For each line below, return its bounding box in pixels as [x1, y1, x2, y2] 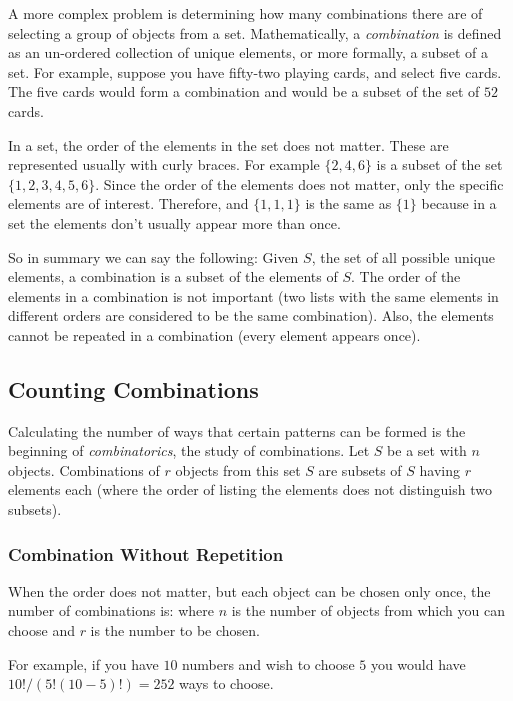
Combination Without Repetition [8, 541, 284, 566]
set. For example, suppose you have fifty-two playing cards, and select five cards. [8, 61, 502, 82]
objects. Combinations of [8, 459, 160, 480]
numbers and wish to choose [182, 653, 355, 674]
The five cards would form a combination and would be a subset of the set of [8, 81, 480, 102]
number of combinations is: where [8, 600, 214, 621]
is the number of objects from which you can [231, 600, 505, 621]
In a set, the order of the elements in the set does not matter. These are [8, 134, 449, 155]
